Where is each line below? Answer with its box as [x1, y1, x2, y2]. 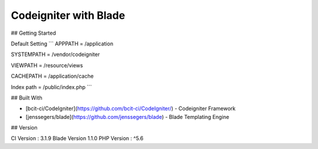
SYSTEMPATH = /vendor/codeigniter [11, 51, 100, 58]
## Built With [11, 94, 42, 101]
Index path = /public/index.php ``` [11, 83, 92, 91]
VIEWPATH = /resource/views [11, 62, 84, 69]
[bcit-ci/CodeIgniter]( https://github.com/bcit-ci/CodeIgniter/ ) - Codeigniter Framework [25, 105, 236, 112]
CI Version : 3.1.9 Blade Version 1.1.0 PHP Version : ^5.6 [11, 135, 144, 142]
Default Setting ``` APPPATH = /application [11, 40, 114, 47]
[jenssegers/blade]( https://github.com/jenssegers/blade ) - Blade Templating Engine [25, 113, 230, 120]
